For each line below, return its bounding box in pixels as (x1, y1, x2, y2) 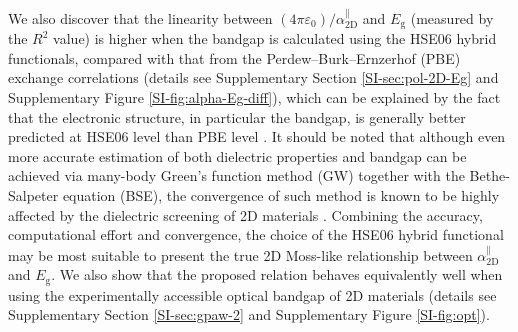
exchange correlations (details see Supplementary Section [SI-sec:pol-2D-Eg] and (8, 67, 499, 88)
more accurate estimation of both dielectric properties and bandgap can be (8, 145, 467, 166)
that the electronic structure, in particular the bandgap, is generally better (8, 106, 466, 127)
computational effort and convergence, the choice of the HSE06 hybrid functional (8, 224, 504, 245)
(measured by (410, 7, 494, 28)
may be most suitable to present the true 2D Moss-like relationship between (8, 244, 473, 265)
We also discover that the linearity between (8, 7, 273, 28)
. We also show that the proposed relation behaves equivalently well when (51, 264, 503, 285)
